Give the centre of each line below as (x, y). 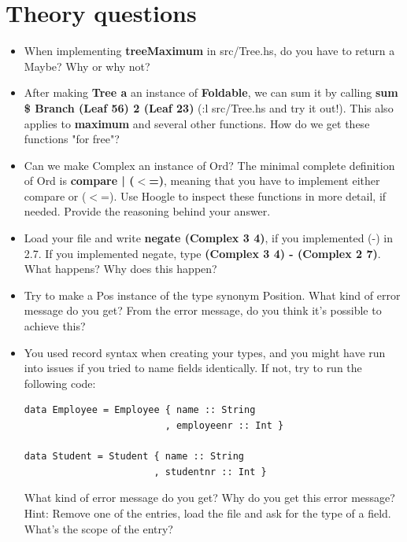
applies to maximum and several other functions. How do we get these (197, 123)
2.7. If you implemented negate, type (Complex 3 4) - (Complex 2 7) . (202, 253)
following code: (60, 383)
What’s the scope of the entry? (98, 528)
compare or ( (55, 195)
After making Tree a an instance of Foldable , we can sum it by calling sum (211, 92)
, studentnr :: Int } (210, 472)
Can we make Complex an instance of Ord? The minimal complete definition (209, 165)
